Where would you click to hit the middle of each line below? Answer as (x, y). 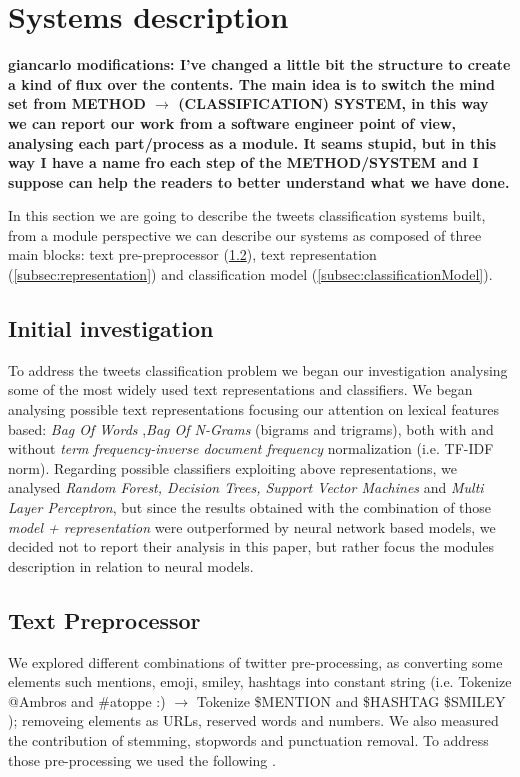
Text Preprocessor (104, 619)
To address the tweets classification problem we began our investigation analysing (258, 369)
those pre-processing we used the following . (142, 759)
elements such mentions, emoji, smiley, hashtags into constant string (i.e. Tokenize (260, 681)
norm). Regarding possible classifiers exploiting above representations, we (232, 467)
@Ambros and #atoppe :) (87, 700)
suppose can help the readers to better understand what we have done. (259, 181)
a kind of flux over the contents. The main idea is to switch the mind (251, 83)
